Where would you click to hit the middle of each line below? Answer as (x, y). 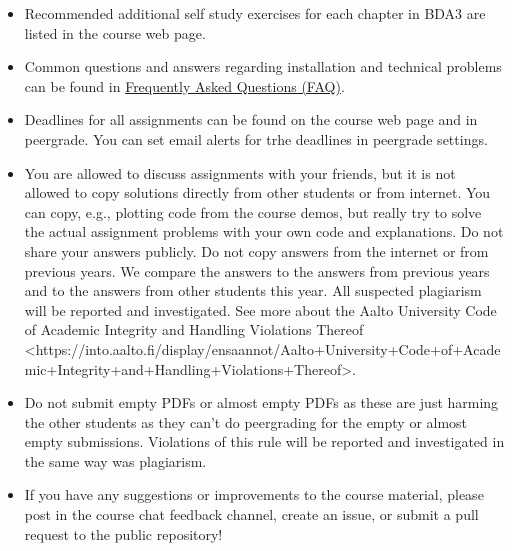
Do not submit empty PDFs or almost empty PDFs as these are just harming (261, 402)
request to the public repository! (123, 533)
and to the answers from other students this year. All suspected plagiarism (253, 290)
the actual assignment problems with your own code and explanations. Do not (264, 231)
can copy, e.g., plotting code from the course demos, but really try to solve (253, 211)
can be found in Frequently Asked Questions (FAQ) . (184, 85)
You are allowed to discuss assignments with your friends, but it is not (240, 172)
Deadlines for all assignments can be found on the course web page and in (251, 119)
